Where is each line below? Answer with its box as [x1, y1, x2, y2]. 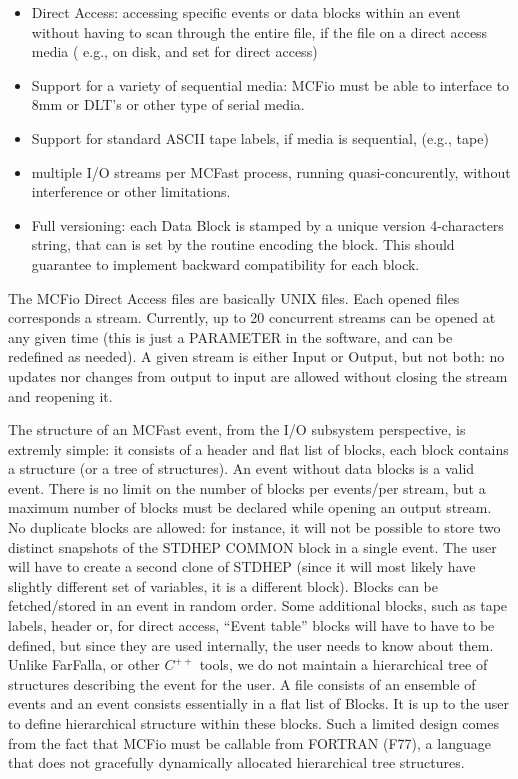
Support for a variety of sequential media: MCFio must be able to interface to [31, 74, 510, 95]
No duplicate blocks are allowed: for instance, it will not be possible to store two [8, 517, 501, 538]
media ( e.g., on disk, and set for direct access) [31, 41, 318, 62]
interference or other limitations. [31, 181, 231, 202]
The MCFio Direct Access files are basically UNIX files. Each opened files [8, 287, 460, 308]
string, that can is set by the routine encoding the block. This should [31, 234, 455, 255]
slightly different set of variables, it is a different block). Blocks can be [8, 575, 438, 596]
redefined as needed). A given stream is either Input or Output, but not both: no [8, 346, 505, 367]
